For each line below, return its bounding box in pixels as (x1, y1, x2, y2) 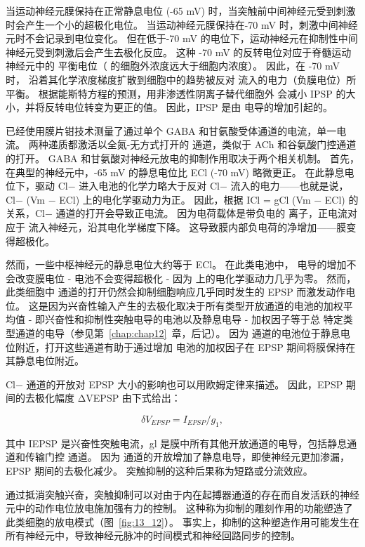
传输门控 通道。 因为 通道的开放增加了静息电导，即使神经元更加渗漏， (25, 449, 350, 464)
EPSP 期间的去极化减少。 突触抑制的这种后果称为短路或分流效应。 (6, 463, 313, 478)
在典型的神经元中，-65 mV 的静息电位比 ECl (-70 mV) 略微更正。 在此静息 (6, 164, 345, 179)
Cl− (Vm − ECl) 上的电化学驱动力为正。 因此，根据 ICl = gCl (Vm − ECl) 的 (6, 192, 359, 206)
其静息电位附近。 (6, 353, 84, 368)
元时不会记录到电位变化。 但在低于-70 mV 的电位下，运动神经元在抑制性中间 (6, 31, 358, 46)
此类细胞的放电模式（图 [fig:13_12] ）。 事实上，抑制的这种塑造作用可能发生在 (6, 514, 359, 529)
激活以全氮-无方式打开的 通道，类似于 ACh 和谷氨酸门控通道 (77, 137, 357, 152)
